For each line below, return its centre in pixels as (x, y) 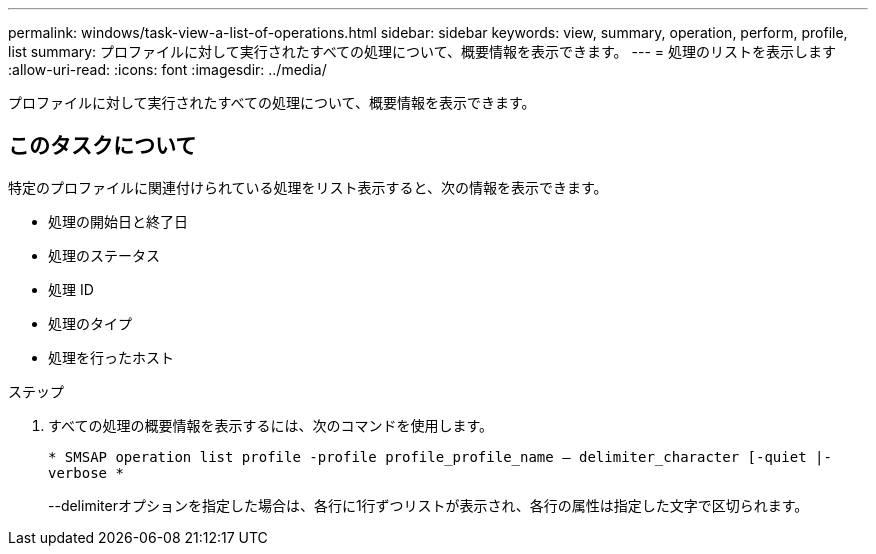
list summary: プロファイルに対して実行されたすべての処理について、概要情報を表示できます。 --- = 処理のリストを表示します (422, 51)
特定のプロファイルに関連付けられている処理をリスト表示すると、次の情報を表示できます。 (308, 187)
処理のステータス (104, 255)
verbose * (86, 472)
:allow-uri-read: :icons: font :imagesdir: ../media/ (167, 69)
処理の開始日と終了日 (118, 221)
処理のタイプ (90, 323)
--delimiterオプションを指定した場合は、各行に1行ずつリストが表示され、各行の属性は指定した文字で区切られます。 (428, 505)
